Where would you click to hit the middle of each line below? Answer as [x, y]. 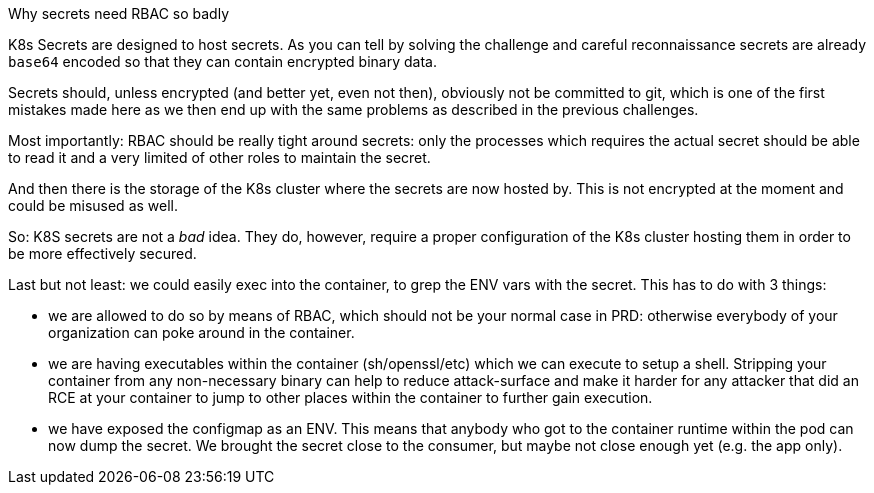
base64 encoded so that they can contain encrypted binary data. [222, 61]
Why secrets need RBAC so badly [119, 13]
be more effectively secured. [102, 253]
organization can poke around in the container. [201, 332]
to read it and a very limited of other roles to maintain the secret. [219, 157]
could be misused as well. [93, 205]
